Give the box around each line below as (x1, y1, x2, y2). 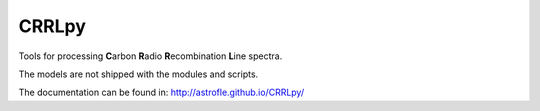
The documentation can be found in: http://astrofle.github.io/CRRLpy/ (18, 86, 305, 99)
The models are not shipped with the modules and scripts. (18, 68, 259, 80)
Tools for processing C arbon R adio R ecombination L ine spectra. (18, 50, 283, 62)
